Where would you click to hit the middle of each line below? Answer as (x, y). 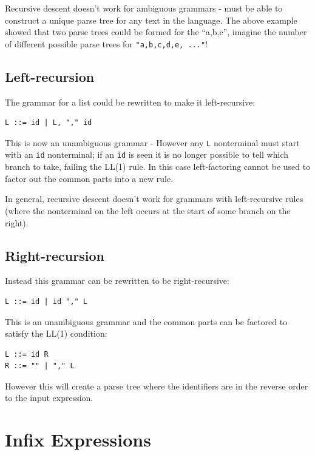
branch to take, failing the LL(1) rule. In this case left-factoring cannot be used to (158, 167)
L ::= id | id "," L (46, 301)
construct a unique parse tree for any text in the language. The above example (151, 20)
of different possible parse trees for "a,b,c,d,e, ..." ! (106, 43)
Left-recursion (50, 76)
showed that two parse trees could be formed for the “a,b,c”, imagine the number (156, 32)
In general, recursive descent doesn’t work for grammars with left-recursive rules (154, 199)
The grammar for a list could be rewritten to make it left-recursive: (130, 102)
